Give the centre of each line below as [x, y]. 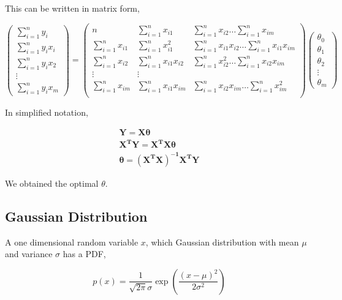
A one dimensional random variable [72, 242]
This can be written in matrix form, [72, 8]
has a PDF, [84, 254]
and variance [29, 254]
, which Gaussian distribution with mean [222, 242]
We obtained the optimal [52, 183]
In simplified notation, [47, 112]
